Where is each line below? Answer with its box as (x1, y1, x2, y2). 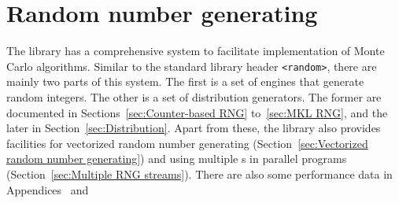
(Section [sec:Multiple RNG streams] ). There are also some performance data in (6, 165, 393, 182)
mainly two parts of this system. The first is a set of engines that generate (6, 73, 364, 90)
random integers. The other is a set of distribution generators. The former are (6, 88, 382, 105)
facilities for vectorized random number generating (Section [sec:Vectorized (6, 135, 368, 151)
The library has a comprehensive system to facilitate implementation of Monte (6, 42, 385, 59)
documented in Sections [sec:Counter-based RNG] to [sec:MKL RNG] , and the (6, 104, 388, 120)
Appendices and (6, 181, 89, 197)
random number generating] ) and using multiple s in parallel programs (6, 150, 347, 167)
